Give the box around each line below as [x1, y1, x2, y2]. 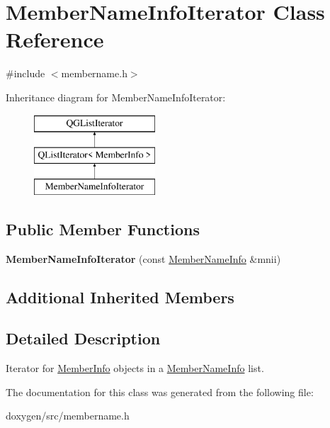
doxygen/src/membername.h [6, 408, 130, 423]
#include [6, 66, 45, 81]
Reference [6, 25, 104, 54]
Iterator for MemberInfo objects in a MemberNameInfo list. [6, 361, 264, 376]
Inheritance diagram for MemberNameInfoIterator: [6, 89, 226, 104]
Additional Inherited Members [6, 286, 234, 308]
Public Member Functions [6, 218, 200, 240]
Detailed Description [6, 327, 161, 349]
